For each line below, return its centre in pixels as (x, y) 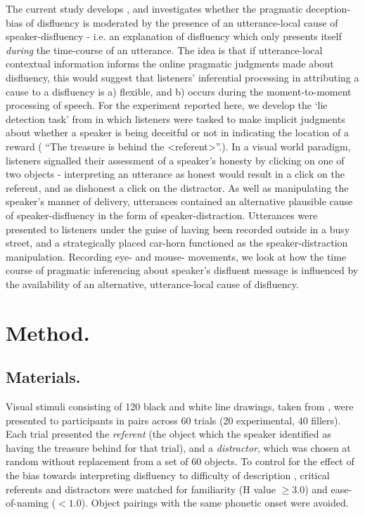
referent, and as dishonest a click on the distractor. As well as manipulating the (177, 187)
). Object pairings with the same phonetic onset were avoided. (215, 503)
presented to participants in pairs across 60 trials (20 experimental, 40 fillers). (173, 420)
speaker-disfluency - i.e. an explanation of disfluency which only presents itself (174, 36)
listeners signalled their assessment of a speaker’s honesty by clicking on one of (175, 160)
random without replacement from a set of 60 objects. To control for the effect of (180, 461)
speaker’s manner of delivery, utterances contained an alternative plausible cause (179, 201)
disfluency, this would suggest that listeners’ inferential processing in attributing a (182, 77)
